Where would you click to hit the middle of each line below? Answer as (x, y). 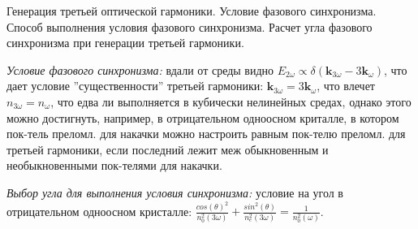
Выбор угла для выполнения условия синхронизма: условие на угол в (175, 192)
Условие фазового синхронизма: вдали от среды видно (140, 69)
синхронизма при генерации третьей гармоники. (125, 43)
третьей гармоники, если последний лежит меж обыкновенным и (168, 149)
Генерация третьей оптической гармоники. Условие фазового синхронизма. (192, 11)
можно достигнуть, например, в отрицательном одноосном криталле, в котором (203, 117)
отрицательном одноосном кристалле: (99, 211)
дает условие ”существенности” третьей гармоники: (135, 86)
